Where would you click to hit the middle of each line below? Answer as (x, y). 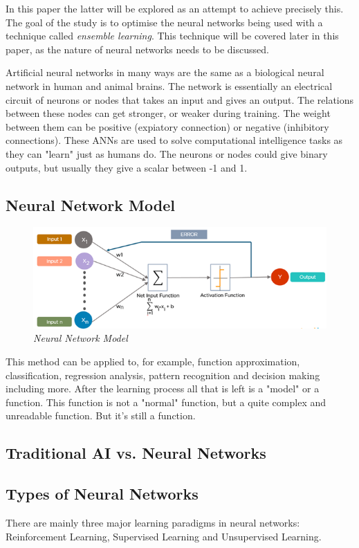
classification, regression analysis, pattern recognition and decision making (163, 375)
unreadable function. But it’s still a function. (101, 415)
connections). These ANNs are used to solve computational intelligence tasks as (174, 140)
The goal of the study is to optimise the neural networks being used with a (164, 22)
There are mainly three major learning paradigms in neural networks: (153, 522)
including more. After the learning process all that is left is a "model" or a (163, 389)
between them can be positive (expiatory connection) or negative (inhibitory (167, 126)
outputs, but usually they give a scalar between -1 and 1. (127, 167)
